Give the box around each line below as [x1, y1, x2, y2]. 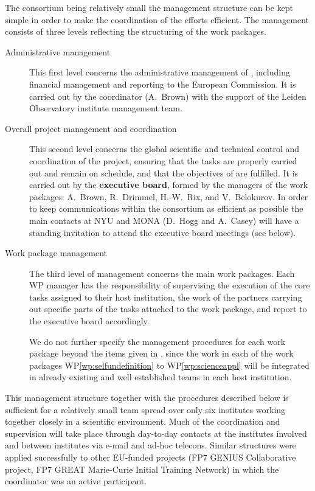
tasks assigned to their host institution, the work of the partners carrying [29, 290, 302, 303]
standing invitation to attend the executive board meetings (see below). [29, 226, 296, 239]
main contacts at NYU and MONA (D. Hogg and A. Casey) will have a [29, 214, 299, 226]
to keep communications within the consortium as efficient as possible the [29, 202, 303, 215]
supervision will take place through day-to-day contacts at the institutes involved [5, 427, 307, 439]
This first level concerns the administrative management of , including [29, 66, 290, 78]
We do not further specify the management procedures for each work [29, 335, 286, 347]
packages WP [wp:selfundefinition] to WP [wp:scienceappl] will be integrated [29, 358, 310, 371]
